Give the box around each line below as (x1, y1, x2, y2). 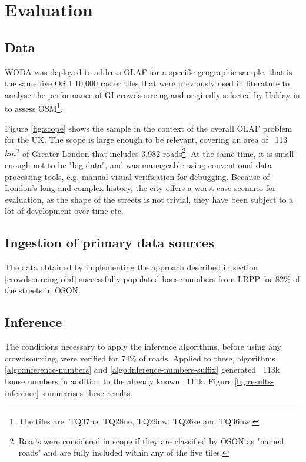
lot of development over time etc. (5, 205, 124, 217)
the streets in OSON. (5, 284, 81, 296)
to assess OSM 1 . (5, 101, 63, 115)
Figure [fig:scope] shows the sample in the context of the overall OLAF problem (5, 122, 292, 134)
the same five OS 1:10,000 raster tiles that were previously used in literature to (5, 77, 290, 89)
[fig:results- (234, 374, 274, 387)
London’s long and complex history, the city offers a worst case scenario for (5, 182, 276, 194)
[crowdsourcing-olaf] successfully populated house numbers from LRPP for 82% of (5, 272, 300, 284)
